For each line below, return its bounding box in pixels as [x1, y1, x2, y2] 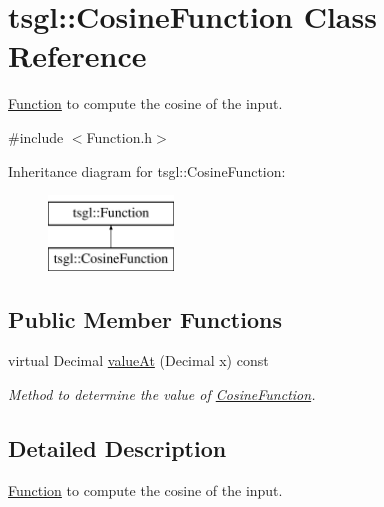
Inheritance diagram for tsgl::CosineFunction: [8, 160, 286, 181]
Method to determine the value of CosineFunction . [8, 384, 316, 405]
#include [8, 126, 64, 147]
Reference [8, 35, 147, 76]
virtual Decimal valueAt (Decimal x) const [8, 350, 269, 371]
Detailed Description [8, 433, 227, 464]
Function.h [86, 126, 153, 147]
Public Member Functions [8, 303, 282, 334]
